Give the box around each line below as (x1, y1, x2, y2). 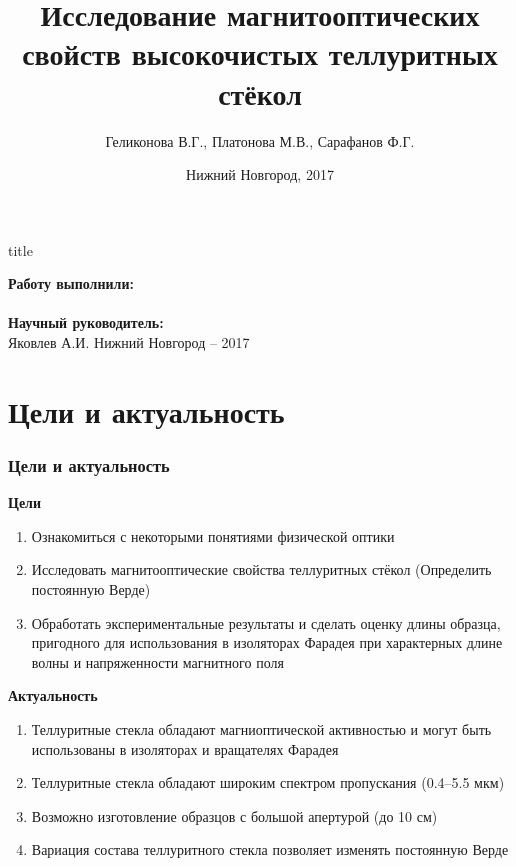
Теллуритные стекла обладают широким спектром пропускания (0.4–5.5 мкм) (31, 772, 505, 793)
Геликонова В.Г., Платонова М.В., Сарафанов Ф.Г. (105, 130, 415, 151)
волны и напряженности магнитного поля (31, 651, 284, 672)
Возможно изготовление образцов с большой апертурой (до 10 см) (31, 805, 438, 826)
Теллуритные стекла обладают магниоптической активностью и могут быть (31, 719, 492, 739)
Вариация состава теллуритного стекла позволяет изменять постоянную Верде (31, 839, 509, 860)
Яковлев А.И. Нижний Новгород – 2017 (8, 332, 250, 353)
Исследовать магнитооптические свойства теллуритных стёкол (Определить (31, 559, 492, 580)
